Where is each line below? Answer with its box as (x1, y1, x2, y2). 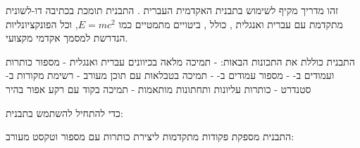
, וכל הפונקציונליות (6, 16, 78, 31)
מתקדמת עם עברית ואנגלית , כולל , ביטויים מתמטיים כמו (118, 16, 343, 31)
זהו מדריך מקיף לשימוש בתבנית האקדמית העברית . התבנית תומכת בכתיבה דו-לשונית (6, 3, 338, 17)
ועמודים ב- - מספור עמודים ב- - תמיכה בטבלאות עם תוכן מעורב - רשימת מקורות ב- (6, 68, 335, 82)
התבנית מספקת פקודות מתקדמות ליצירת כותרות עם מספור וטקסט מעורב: (6, 129, 294, 144)
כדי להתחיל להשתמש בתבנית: (6, 105, 123, 120)
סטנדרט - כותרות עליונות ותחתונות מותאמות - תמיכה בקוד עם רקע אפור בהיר (6, 81, 311, 96)
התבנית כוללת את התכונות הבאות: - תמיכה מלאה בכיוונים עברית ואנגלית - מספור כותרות (6, 54, 355, 68)
